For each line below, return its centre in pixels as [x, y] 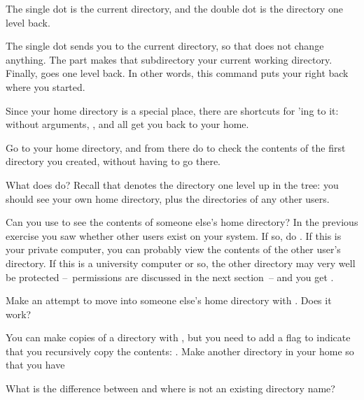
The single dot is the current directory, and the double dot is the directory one [174, 8]
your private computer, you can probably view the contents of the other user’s [173, 249]
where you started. [45, 86]
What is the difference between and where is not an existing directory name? [170, 388]
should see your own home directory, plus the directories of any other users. [168, 198]
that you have [35, 365]
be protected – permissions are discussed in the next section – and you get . [170, 277]
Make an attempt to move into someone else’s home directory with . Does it [169, 300]
